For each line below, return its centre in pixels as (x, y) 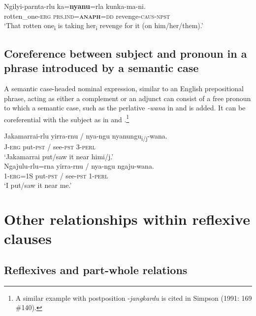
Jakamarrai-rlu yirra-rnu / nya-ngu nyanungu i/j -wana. (86, 136)
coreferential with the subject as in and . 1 (67, 118)
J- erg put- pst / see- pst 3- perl (50, 147)
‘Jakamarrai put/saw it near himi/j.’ (59, 156)
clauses (28, 238)
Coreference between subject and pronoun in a (126, 53)
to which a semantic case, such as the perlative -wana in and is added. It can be (125, 108)
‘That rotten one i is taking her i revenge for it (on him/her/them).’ (104, 26)
